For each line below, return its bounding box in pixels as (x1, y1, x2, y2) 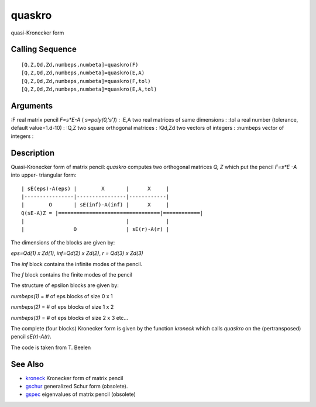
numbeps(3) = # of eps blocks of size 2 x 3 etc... (11, 314, 129, 321)
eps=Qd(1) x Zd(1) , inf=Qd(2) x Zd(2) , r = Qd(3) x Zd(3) (11, 250, 143, 257)
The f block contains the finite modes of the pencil (11, 271, 133, 278)
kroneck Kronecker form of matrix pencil (25, 374, 123, 381)
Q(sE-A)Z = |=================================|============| (21, 209, 204, 216)
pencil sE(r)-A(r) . (11, 333, 52, 340)
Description (11, 148, 55, 158)
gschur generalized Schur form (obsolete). (25, 383, 128, 390)
